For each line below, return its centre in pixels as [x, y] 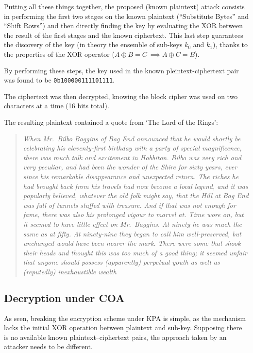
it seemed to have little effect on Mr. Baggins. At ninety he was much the [133, 224]
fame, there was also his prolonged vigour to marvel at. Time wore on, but [133, 214]
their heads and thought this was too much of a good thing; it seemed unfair [135, 252]
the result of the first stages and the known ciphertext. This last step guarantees [124, 35]
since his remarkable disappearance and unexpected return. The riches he [131, 176]
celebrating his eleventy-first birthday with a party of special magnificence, [132, 148]
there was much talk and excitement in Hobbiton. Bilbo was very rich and [132, 157]
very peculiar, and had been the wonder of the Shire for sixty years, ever [130, 167]
